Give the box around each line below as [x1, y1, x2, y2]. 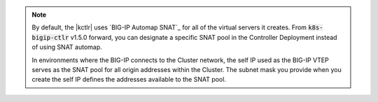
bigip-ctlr [31, 34, 69, 41]
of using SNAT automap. [31, 43, 103, 52]
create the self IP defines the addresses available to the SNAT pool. [31, 75, 227, 84]
